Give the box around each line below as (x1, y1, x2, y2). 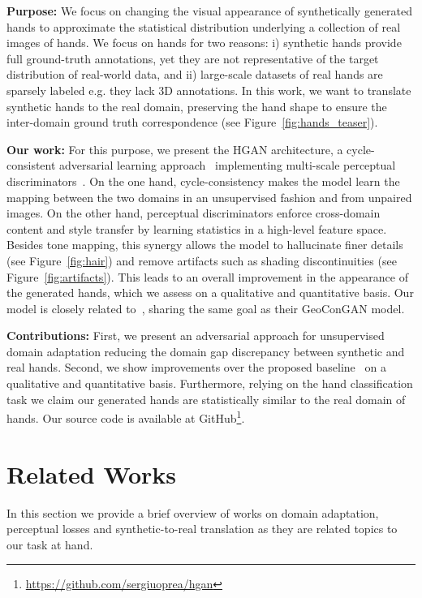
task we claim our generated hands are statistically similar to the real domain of (6, 390, 406, 407)
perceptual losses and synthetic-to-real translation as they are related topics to (6, 520, 398, 537)
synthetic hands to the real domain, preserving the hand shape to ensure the (6, 97, 387, 114)
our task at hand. (6, 536, 93, 553)
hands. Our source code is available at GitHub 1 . (6, 407, 245, 426)
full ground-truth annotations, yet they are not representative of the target (6, 49, 379, 67)
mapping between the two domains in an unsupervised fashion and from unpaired (6, 188, 412, 205)
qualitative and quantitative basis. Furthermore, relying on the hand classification (6, 375, 413, 392)
